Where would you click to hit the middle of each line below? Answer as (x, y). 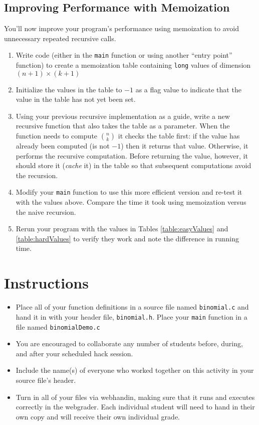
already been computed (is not (63, 146)
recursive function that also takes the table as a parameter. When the (123, 126)
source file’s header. (46, 380)
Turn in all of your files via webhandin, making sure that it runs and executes (135, 397)
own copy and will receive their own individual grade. (98, 416)
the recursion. (37, 175)
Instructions (46, 283)
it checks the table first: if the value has (179, 136)
